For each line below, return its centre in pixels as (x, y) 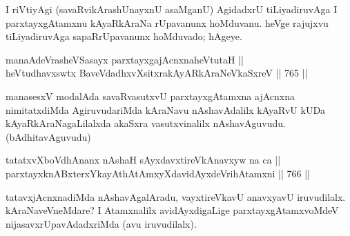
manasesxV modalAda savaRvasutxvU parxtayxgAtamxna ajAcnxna (150, 96)
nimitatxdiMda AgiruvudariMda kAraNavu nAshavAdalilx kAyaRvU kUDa (166, 109)
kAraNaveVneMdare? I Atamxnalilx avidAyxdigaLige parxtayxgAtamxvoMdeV (172, 210)
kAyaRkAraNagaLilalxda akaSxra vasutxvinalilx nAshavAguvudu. (146, 123)
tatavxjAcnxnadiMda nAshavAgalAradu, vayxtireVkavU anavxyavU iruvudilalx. (176, 196)
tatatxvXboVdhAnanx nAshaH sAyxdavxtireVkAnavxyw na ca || (143, 160)
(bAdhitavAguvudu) (48, 136)
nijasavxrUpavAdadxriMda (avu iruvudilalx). (101, 223)
